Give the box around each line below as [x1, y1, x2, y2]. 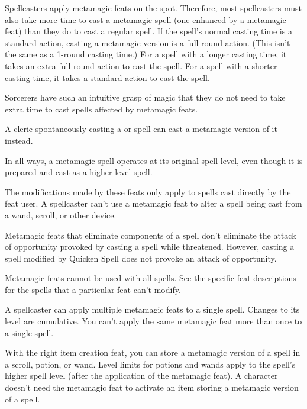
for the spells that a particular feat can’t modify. [5, 283, 181, 295]
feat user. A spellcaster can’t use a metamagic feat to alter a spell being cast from [5, 197, 302, 210]
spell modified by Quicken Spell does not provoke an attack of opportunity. [5, 252, 277, 264]
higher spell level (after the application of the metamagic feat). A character [5, 369, 278, 382]
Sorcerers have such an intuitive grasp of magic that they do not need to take [5, 91, 286, 104]
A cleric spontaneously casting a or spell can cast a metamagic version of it [5, 123, 277, 135]
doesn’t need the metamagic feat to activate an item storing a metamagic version [5, 381, 299, 394]
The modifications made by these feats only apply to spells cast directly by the [5, 185, 291, 198]
